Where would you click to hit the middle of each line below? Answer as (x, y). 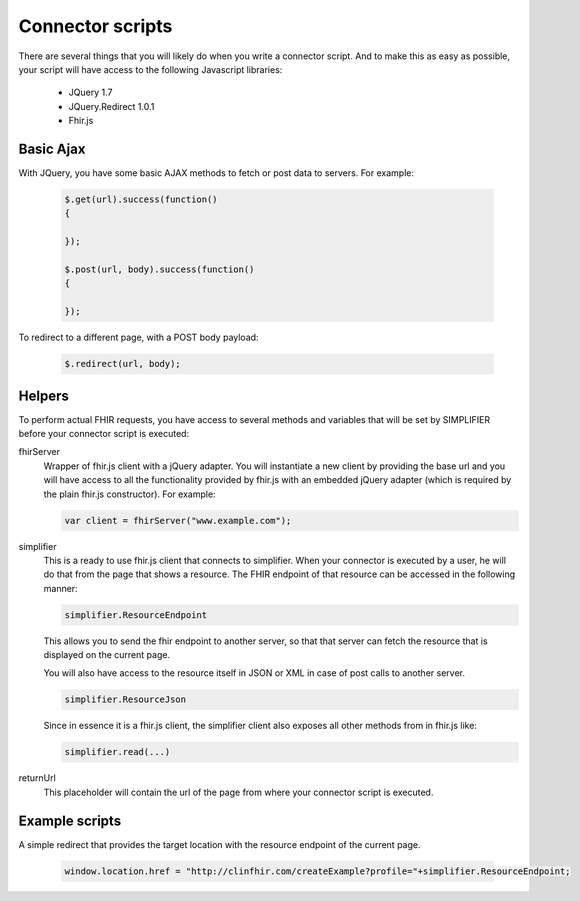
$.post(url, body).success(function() (159, 269)
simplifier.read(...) (117, 752)
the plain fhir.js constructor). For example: (129, 494)
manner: (61, 588)
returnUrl (37, 778)
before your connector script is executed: (104, 433)
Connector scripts (95, 26)
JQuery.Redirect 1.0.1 (111, 106)
